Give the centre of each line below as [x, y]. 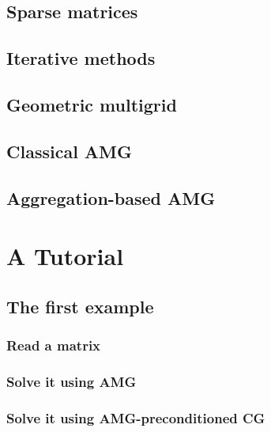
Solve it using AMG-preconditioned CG [136, 417]
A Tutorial [65, 256]
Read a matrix [54, 345]
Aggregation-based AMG [111, 197]
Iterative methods [81, 58]
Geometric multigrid [92, 104]
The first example [80, 306]
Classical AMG [70, 151]
